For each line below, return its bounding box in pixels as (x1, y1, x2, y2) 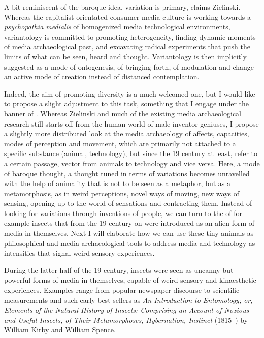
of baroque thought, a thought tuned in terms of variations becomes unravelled (4, 168, 250, 178)
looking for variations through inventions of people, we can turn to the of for (4, 207, 243, 218)
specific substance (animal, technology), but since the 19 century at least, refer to (4, 148, 258, 159)
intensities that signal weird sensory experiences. (4, 248, 155, 258)
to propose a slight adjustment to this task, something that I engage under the (4, 98, 249, 109)
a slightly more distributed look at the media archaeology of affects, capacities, (4, 128, 249, 139)
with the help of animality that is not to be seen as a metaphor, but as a (4, 178, 230, 189)
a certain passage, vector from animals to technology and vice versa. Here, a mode (4, 158, 260, 168)
